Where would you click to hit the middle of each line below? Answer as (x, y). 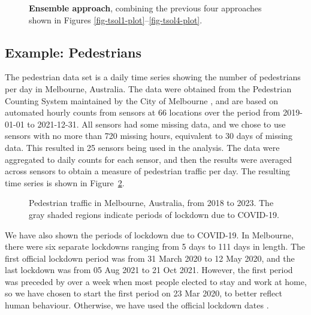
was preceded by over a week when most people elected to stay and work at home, (156, 281)
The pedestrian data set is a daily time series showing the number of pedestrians (153, 77)
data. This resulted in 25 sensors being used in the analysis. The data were (142, 147)
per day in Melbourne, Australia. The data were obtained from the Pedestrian (148, 88)
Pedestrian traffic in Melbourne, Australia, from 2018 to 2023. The (151, 203)
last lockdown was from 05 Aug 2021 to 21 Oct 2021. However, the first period (149, 270)
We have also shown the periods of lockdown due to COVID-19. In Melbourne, (149, 234)
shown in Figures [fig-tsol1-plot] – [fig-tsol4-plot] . (116, 19)
